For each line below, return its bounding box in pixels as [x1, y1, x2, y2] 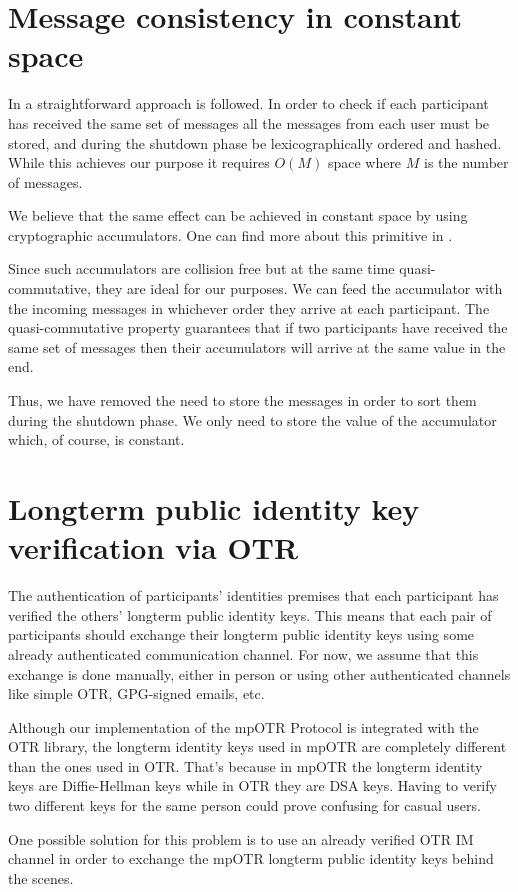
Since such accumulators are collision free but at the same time [8, 258, 395, 279]
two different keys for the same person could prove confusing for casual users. [8, 795, 481, 816]
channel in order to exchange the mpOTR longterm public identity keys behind [8, 848, 494, 869]
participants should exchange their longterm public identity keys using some [8, 624, 475, 645]
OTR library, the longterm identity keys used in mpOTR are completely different [8, 736, 507, 757]
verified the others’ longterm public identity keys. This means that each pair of [8, 604, 492, 625]
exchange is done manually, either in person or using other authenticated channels [8, 663, 511, 684]
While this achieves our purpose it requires [8, 152, 270, 173]
